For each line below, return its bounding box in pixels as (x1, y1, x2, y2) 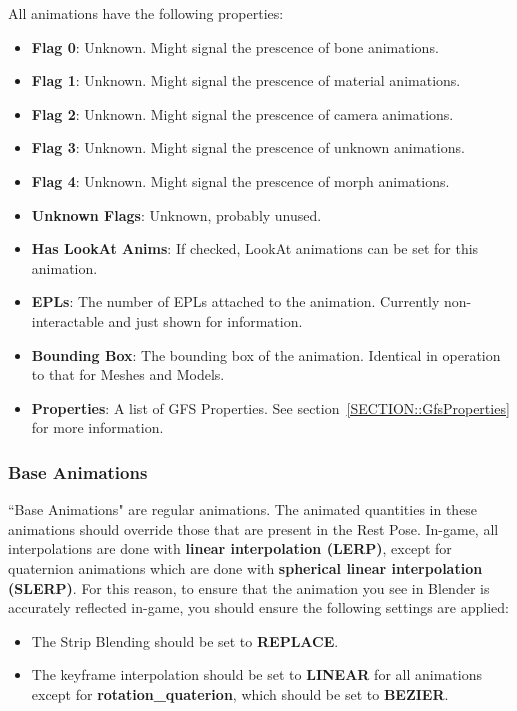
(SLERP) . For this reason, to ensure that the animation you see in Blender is (8, 577, 490, 598)
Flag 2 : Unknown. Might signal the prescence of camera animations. (31, 103, 454, 124)
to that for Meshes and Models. (31, 364, 225, 385)
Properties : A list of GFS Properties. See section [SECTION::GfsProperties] (31, 397, 510, 418)
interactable (31, 310, 104, 331)
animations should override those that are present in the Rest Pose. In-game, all (8, 518, 499, 539)
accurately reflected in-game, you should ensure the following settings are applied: (8, 597, 509, 618)
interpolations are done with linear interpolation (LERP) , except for (8, 538, 452, 559)
